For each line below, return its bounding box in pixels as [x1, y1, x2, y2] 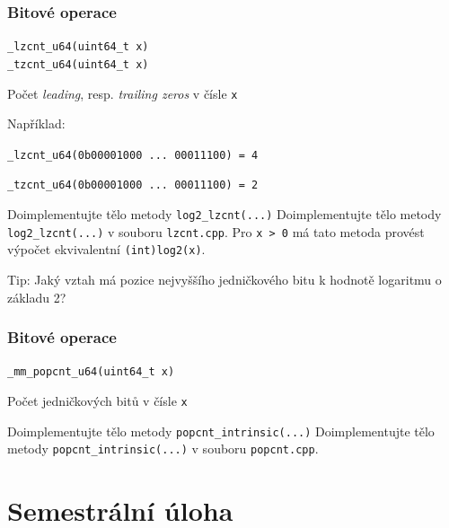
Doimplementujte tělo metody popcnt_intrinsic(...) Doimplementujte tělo [7, 421, 435, 440]
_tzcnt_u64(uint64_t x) [7, 57, 149, 71]
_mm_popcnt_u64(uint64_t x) [7, 365, 175, 379]
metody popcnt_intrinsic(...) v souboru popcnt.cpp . [7, 439, 319, 458]
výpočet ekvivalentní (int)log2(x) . [7, 240, 206, 259]
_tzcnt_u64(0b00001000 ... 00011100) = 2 [7, 179, 259, 192]
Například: [7, 114, 66, 133]
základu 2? [7, 287, 66, 306]
